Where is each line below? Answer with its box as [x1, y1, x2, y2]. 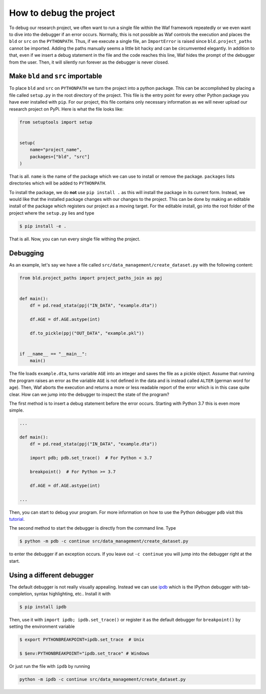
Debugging [9, 249, 44, 257]
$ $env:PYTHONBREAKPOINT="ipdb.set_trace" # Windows [19, 651, 150, 656]
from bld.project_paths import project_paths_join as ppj [19, 275, 163, 281]
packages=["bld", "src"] [30, 154, 90, 159]
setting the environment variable [9, 623, 75, 629]
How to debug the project [9, 7, 115, 18]
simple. [9, 407, 24, 413]
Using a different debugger [9, 571, 94, 579]
